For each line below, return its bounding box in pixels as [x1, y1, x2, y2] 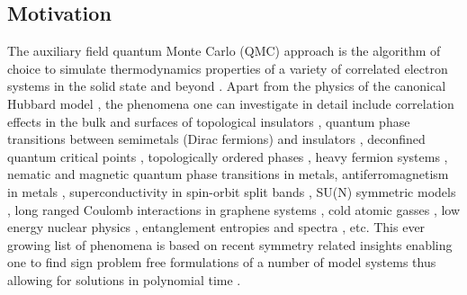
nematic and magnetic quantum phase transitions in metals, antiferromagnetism [7, 165, 449, 183]
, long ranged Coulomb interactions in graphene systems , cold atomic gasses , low [7, 200, 461, 219]
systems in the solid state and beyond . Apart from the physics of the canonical [7, 76, 446, 95]
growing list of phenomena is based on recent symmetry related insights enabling [7, 235, 453, 254]
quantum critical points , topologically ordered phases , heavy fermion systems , [7, 147, 448, 165]
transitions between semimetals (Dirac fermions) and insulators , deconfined [7, 130, 426, 148]
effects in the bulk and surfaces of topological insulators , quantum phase [7, 112, 410, 130]
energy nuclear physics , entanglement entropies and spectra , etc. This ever [7, 218, 426, 237]
